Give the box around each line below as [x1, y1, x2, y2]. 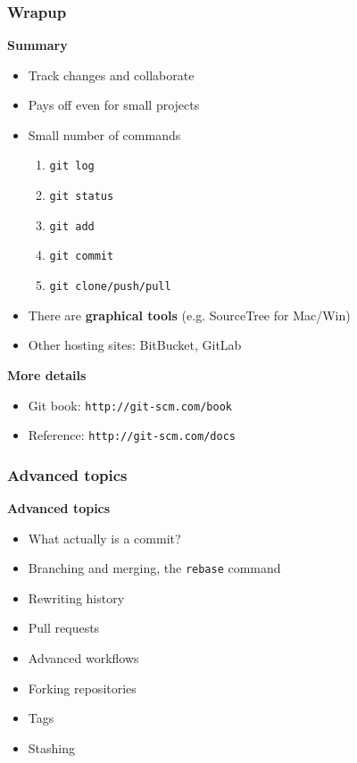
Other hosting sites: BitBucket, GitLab [28, 336, 242, 354]
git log [49, 160, 95, 173]
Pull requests [28, 618, 100, 637]
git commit [49, 250, 114, 263]
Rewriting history [28, 588, 125, 607]
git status [49, 190, 114, 203]
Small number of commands [28, 125, 181, 144]
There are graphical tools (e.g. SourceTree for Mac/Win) [28, 305, 351, 324]
